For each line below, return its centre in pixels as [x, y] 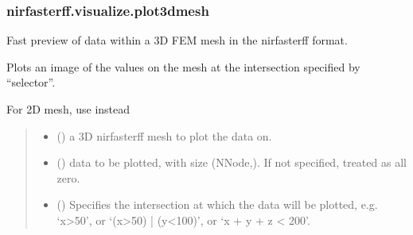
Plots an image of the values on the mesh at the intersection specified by [183, 66]
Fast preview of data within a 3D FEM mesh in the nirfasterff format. [177, 40]
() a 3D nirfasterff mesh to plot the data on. [164, 135]
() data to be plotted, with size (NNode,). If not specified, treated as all [232, 162]
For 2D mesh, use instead [68, 109]
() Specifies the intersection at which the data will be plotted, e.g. [217, 204]
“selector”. [31, 82]
